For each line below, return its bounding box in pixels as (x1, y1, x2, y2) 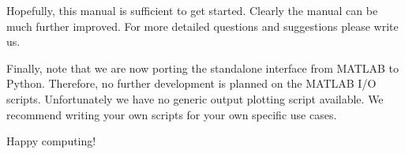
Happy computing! (6, 133, 96, 149)
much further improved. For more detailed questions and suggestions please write (6, 17, 399, 34)
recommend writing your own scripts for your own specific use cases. (6, 106, 337, 122)
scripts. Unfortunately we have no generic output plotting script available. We (6, 90, 384, 107)
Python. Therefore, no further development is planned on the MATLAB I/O (6, 75, 377, 92)
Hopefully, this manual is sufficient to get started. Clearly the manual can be (6, 2, 378, 18)
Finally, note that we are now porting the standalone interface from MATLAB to (6, 59, 399, 76)
